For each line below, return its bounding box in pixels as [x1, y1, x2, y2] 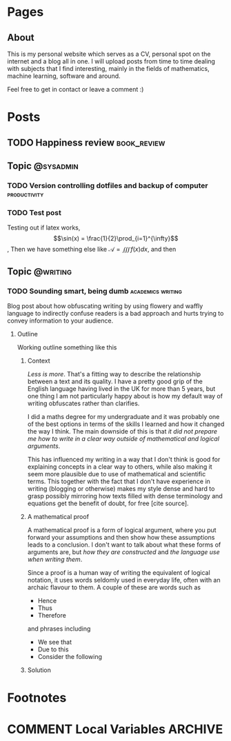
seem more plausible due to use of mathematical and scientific [27, 469, 206, 478]
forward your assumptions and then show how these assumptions [27, 533, 215, 541]
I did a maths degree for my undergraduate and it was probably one [27, 412, 220, 420]
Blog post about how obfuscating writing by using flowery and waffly [7, 301, 203, 310]
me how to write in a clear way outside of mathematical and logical [27, 434, 219, 443]
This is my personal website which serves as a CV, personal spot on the [7, 50, 211, 58]
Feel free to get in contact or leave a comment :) [7, 85, 144, 93]
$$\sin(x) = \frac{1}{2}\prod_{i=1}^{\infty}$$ [53, 234, 179, 243]
